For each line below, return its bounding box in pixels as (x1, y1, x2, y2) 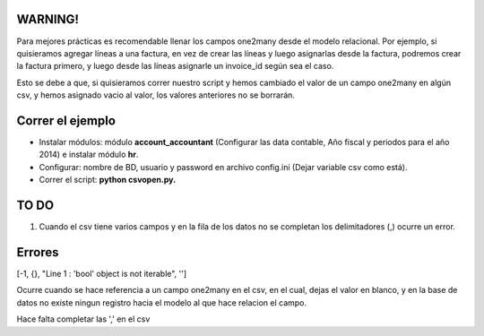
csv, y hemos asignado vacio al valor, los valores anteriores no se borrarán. (16, 90, 296, 100)
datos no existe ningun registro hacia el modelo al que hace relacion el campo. (16, 297, 307, 308)
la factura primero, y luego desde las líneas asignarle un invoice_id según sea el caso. (16, 61, 334, 72)
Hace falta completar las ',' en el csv (16, 314, 151, 324)
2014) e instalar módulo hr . (39, 149, 139, 160)
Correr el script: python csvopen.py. (39, 175, 177, 185)
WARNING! (16, 12, 80, 27)
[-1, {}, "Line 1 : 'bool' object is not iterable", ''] (16, 268, 187, 279)
